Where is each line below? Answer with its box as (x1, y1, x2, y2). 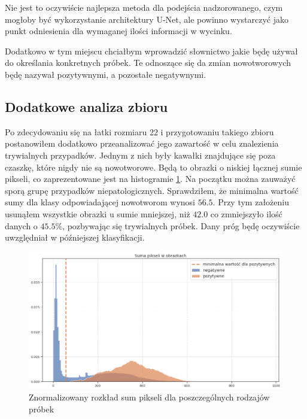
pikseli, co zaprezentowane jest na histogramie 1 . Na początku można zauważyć (5, 172, 296, 185)
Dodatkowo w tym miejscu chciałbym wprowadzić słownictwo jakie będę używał (5, 44, 298, 57)
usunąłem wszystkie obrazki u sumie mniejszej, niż (5, 207, 190, 220)
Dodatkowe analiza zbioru (5, 97, 168, 116)
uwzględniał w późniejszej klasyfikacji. (5, 231, 145, 244)
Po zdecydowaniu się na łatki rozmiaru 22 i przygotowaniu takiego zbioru (5, 125, 274, 138)
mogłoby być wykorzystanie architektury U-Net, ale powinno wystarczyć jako (5, 13, 288, 25)
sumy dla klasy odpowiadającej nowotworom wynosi (5, 196, 195, 208)
